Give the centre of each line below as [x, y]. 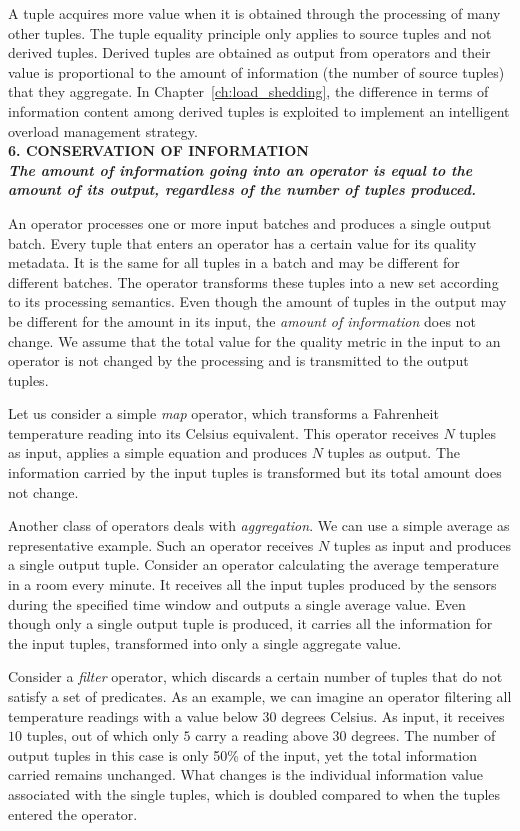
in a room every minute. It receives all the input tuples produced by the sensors [252, 584]
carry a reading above [261, 735]
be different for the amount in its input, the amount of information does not [242, 320]
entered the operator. [73, 813]
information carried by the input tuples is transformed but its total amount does [255, 472]
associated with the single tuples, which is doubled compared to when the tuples [254, 793]
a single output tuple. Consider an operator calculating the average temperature [253, 564]
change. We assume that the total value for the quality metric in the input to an [254, 340]
